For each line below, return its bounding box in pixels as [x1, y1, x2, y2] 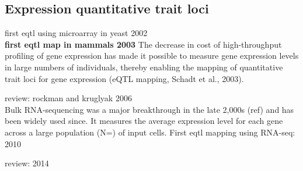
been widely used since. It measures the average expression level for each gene [5, 115, 283, 127]
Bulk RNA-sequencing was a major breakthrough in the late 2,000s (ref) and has [5, 103, 294, 115]
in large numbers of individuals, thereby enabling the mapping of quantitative [5, 60, 283, 73]
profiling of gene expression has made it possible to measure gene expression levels [5, 49, 299, 62]
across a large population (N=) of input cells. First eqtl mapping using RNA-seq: [5, 126, 295, 138]
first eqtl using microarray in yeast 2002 [5, 27, 148, 39]
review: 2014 [5, 157, 49, 169]
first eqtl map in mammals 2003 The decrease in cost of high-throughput [5, 38, 282, 50]
